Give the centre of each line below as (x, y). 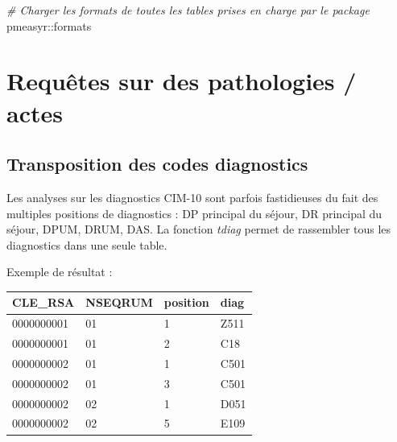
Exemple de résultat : (60, 272)
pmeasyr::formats (49, 25)
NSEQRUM (119, 302)
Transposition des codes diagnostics (157, 164)
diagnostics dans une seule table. (87, 244)
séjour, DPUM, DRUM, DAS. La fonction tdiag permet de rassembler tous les (199, 229)
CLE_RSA (43, 302)
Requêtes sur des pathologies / (182, 81)
